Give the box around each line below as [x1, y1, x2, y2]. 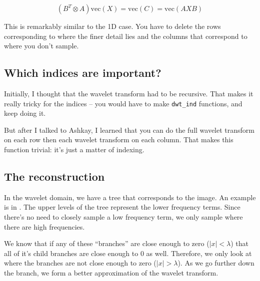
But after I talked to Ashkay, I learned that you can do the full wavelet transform [4, 124, 255, 135]
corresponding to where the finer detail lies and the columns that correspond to [4, 30, 247, 41]
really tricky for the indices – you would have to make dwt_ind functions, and [4, 98, 242, 108]
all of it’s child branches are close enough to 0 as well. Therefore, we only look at [4, 248, 252, 258]
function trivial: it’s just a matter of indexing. [4, 144, 144, 155]
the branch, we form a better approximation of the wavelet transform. [4, 267, 218, 278]
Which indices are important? [4, 65, 161, 80]
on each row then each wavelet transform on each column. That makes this [4, 134, 233, 145]
